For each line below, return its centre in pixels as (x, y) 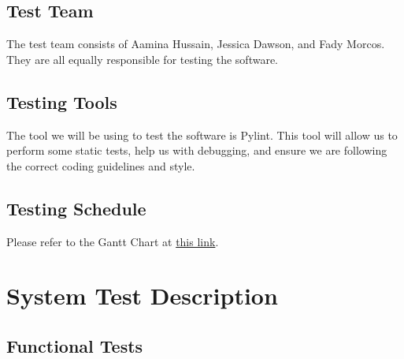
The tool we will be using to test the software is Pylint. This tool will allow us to (202, 135)
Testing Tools (62, 101)
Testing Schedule (76, 208)
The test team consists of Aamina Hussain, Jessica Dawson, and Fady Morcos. (196, 44)
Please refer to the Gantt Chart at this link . (113, 241)
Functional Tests (75, 345)
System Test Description (142, 295)
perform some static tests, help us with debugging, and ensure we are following (197, 150)
